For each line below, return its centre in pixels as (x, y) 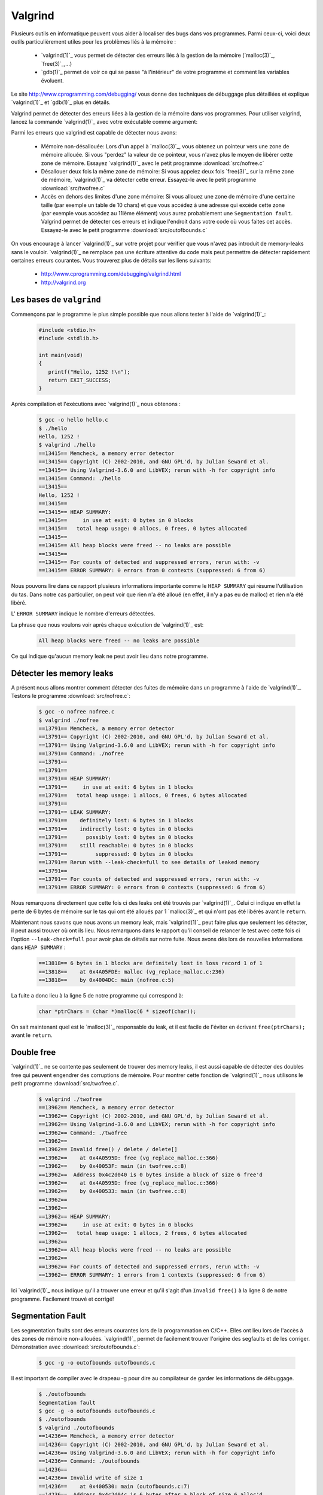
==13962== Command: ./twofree (83, 1133)
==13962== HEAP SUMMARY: (75, 1216)
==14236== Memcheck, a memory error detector (106, 1436)
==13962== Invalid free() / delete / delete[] (108, 1149)
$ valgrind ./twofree (70, 1099)
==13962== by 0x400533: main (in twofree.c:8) (113, 1191)
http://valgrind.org (63, 282)
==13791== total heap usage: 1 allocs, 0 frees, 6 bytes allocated (143, 796)
